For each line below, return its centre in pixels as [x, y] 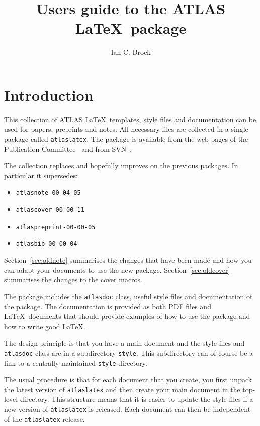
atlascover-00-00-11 [50, 210]
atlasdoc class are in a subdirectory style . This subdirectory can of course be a [129, 352]
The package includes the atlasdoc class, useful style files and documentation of [128, 296]
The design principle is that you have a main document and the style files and [124, 343]
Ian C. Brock [131, 52]
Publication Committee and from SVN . [68, 148]
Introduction [49, 95]
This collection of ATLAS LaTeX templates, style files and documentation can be [130, 119]
